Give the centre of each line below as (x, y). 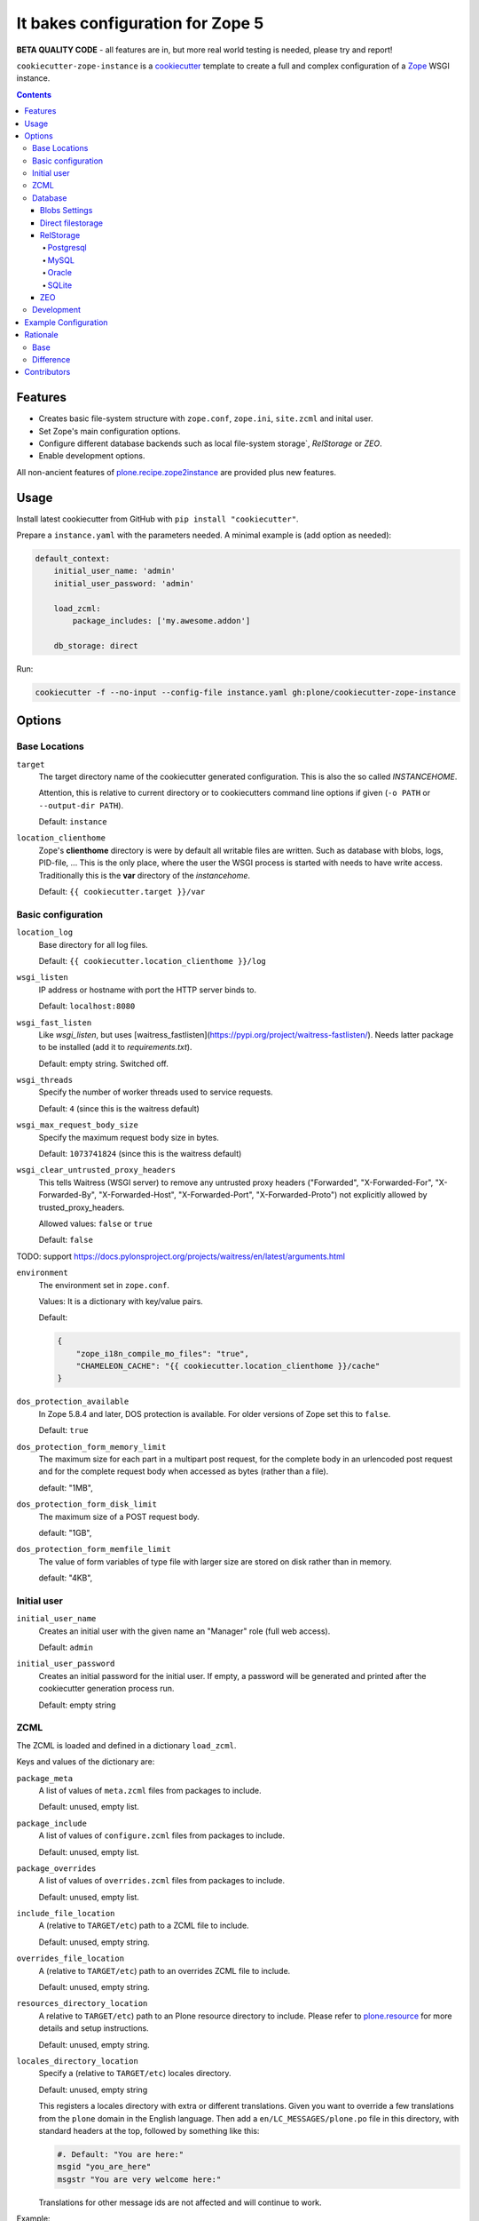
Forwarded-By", (68, 1195)
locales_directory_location (78, 2061)
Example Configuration (66, 322)
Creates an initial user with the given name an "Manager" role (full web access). (185, 1631)
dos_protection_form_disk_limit (86, 1505)
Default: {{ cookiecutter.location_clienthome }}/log (152, 960)
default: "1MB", (66, 1487)
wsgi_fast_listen (54, 1023)
